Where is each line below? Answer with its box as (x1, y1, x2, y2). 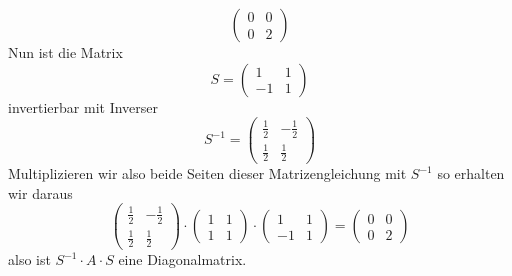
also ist (8, 249, 51, 269)
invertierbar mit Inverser (8, 96, 158, 117)
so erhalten (437, 163, 505, 183)
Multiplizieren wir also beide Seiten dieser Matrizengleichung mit (8, 163, 407, 183)
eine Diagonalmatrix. (118, 249, 247, 269)
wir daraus (8, 182, 73, 203)
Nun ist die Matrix (8, 42, 123, 62)
